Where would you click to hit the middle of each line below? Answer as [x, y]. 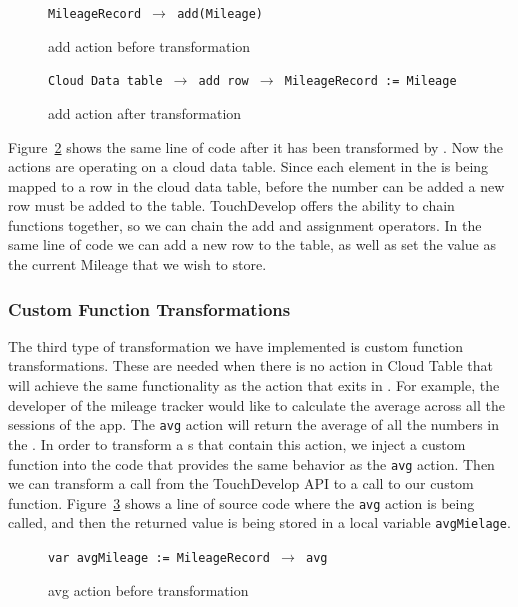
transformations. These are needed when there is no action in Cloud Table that [251, 365]
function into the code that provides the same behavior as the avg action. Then [251, 463]
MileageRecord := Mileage [370, 81]
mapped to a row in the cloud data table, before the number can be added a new [256, 185]
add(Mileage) [220, 14]
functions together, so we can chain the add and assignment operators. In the [245, 224]
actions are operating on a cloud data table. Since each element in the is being [248, 166]
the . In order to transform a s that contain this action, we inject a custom [237, 443]
